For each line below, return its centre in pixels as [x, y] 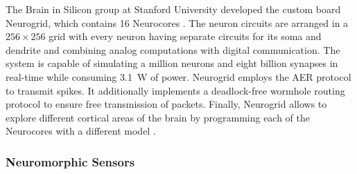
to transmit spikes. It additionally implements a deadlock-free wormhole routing [175, 90]
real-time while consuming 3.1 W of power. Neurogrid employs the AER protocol [178, 76]
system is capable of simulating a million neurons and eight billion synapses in [172, 63]
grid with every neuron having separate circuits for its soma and [185, 36]
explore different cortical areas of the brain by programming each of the [158, 117]
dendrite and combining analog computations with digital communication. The [173, 49]
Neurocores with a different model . [81, 131]
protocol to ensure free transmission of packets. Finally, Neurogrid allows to [166, 104]
